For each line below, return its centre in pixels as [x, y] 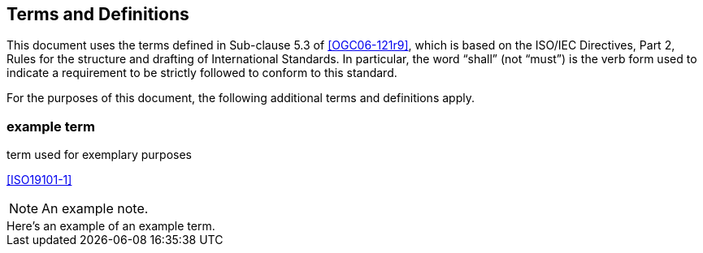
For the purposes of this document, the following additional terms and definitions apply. [241, 98]
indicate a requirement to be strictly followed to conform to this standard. [202, 73]
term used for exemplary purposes [99, 155]
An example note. [95, 209]
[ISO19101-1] [39, 180]
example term [51, 126]
